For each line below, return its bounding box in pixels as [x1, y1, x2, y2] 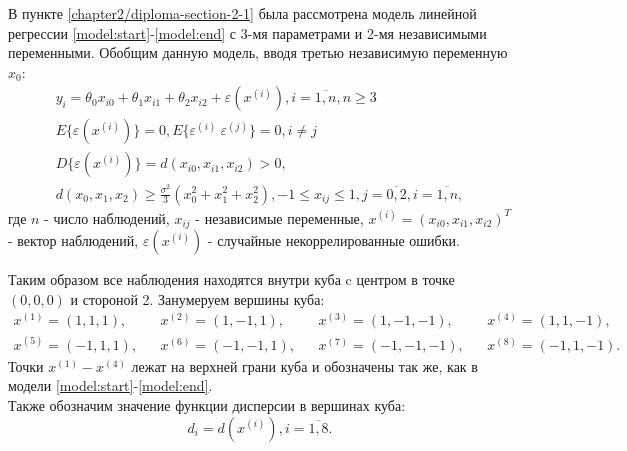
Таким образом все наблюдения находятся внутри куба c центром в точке [8, 269, 455, 290]
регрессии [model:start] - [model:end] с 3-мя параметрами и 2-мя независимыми [8, 22, 487, 43]
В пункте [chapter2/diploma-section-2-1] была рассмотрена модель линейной [8, 3, 477, 23]
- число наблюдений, [44, 207, 170, 228]
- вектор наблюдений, [8, 230, 139, 251]
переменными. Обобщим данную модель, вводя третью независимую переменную [8, 42, 508, 63]
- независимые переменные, [195, 207, 364, 228]
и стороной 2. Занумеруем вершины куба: [70, 288, 325, 309]
